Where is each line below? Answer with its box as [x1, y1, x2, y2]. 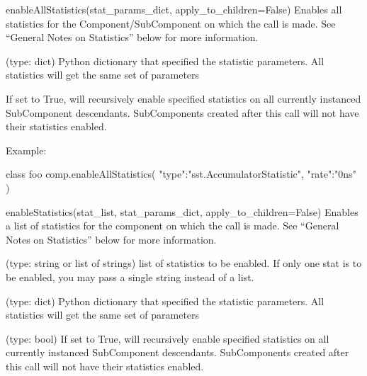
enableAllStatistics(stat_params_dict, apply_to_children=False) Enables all [6, 2, 342, 16]
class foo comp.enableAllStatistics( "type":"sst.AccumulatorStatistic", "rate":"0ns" [6, 166, 356, 181]
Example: [6, 142, 47, 157]
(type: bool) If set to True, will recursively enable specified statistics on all [6, 331, 329, 346]
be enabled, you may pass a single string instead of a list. [6, 269, 254, 284]
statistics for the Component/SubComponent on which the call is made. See [6, 16, 336, 30]
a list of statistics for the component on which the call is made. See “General [6, 218, 339, 233]
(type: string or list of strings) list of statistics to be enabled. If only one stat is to [6, 256, 362, 270]
